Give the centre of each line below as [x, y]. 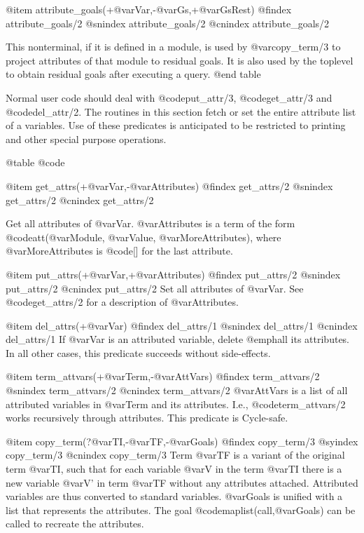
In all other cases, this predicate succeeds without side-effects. [138, 352]
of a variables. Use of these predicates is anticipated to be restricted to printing [176, 125]
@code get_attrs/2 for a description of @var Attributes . [122, 302]
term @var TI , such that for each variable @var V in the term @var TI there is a [174, 469]
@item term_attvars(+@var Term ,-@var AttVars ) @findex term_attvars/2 [163, 376]
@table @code [35, 162]
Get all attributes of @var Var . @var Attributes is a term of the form [150, 223]
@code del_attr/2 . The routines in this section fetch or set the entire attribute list [181, 111]
